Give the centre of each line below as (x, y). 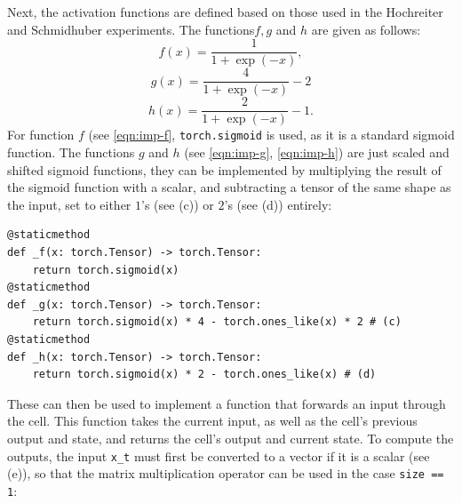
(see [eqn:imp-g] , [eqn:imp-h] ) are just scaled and (317, 152)
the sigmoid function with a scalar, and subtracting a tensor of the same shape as (229, 187)
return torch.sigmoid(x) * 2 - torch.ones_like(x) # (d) (204, 375)
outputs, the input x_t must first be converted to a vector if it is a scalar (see (219, 455)
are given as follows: (366, 29)
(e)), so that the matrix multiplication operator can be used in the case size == (226, 473)
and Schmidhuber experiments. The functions (131, 29)
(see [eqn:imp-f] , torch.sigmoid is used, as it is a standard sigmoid (271, 135)
